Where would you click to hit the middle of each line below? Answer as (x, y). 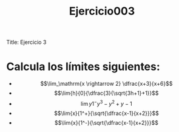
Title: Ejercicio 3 (26, 42)
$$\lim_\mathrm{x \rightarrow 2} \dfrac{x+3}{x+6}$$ (106, 84)
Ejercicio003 (102, 11)
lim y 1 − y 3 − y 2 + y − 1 (106, 103)
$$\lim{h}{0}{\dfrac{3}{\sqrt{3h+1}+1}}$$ (106, 93)
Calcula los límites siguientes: (83, 67)
